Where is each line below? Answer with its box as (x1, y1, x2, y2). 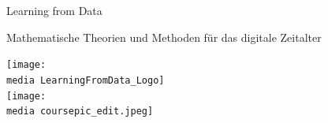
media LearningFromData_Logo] (6, 74, 165, 86)
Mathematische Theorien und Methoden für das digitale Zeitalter (6, 28, 322, 45)
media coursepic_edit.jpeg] (6, 106, 154, 117)
